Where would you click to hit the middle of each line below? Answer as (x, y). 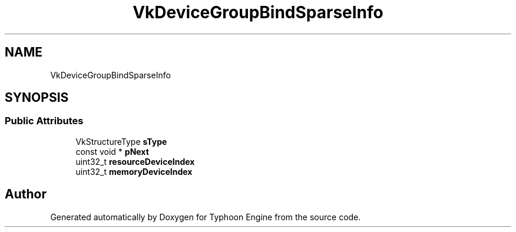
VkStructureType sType (121, 141)
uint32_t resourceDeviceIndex (135, 161)
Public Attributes (44, 121)
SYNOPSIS (37, 98)
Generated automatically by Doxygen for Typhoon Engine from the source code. (206, 217)
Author (26, 194)
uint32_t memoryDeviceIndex (134, 171)
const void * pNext (112, 151)
